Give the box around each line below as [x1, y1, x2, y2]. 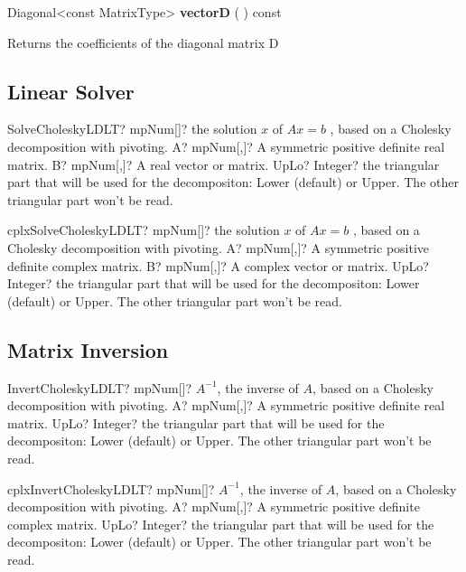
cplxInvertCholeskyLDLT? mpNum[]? [7, 479, 215, 498]
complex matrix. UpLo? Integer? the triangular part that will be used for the [7, 514, 434, 533]
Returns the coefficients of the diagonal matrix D [7, 33, 279, 52]
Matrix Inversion [7, 335, 169, 363]
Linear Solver [7, 77, 135, 105]
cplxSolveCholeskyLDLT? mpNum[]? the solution [7, 220, 280, 239]
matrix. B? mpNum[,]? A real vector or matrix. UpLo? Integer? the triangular [7, 155, 440, 173]
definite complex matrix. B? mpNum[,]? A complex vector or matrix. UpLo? [7, 256, 429, 275]
